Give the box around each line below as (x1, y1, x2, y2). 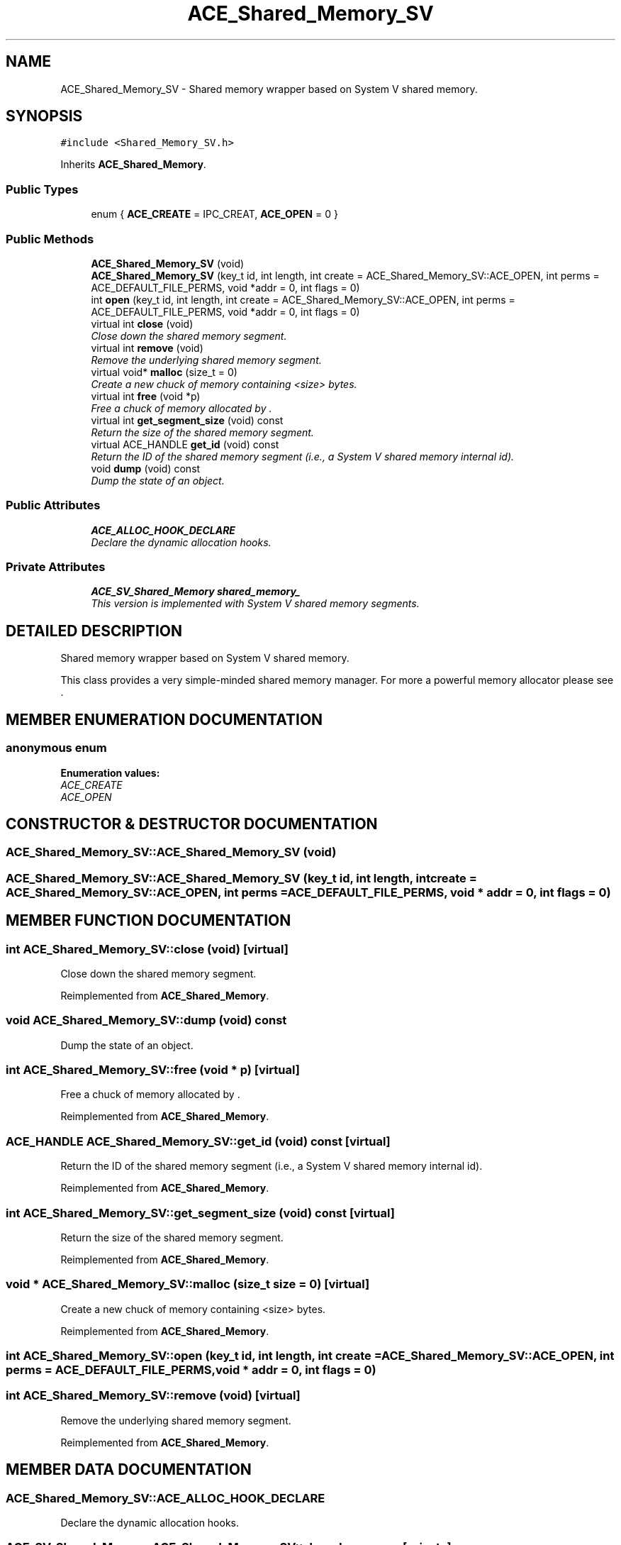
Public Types (6, 182, 79, 196)
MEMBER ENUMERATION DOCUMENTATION (6, 710, 323, 729)
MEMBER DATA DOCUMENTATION (6, 1461, 252, 1479)
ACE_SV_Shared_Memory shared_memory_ (91, 585, 301, 598)
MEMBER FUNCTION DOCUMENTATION (6, 912, 291, 930)
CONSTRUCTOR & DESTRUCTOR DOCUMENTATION (6, 814, 378, 833)
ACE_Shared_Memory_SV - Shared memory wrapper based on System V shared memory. (60, 82, 478, 95)
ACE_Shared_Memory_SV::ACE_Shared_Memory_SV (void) (6, 845, 337, 860)
